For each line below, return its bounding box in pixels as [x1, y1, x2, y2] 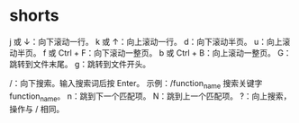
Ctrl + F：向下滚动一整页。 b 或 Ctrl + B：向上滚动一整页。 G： [58, 47, 292, 58]
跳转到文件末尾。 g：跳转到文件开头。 [9, 58, 151, 69]
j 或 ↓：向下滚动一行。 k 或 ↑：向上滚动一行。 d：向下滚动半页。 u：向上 [9, 36, 283, 47]
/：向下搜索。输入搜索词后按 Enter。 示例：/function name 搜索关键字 [9, 77, 263, 91]
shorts [9, 5, 59, 26]
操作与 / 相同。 [9, 103, 65, 114]
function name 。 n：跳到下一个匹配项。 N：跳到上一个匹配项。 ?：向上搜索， [9, 91, 292, 103]
